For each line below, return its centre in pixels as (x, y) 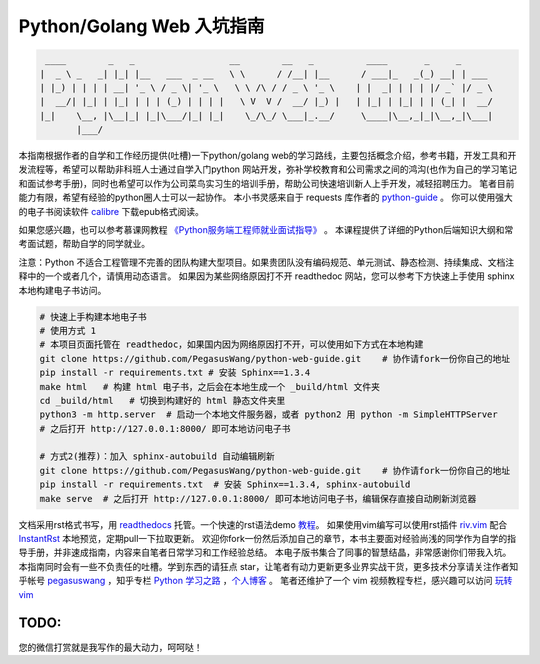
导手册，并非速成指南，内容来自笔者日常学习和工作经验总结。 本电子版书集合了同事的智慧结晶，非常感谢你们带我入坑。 (265, 552)
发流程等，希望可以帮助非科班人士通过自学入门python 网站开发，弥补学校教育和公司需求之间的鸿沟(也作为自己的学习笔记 (267, 169)
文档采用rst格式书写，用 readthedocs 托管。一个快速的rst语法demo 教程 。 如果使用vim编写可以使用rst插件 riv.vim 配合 (263, 524)
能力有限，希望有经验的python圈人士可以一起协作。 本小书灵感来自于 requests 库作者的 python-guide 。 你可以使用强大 (266, 197)
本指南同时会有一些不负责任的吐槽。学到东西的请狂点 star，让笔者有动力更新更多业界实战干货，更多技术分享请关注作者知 (268, 566)
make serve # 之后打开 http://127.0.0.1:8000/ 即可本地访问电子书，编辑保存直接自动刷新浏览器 (258, 498)
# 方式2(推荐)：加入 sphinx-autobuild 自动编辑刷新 (157, 456)
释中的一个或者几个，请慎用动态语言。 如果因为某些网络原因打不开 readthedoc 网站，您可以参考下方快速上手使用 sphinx (266, 276)
